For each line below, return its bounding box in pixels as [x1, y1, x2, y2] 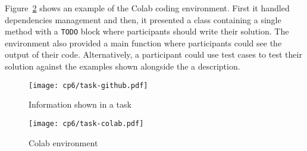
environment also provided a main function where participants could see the [5, 36, 282, 49]
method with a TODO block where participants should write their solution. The [5, 25, 289, 37]
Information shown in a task [29, 98, 131, 111]
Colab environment [29, 136, 98, 149]
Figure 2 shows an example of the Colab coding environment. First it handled [5, 2, 290, 14]
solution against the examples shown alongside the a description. [5, 60, 240, 73]
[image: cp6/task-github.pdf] [29, 81, 148, 90]
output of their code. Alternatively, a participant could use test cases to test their [5, 48, 302, 61]
